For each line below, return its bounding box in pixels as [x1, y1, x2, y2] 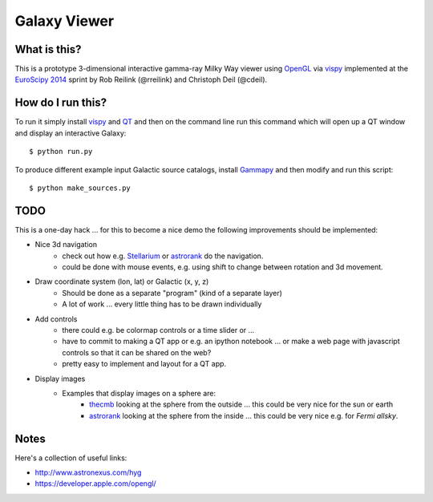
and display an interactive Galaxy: [14, 128, 127, 138]
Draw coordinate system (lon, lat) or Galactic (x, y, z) [34, 277, 209, 286]
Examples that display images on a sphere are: [62, 388, 216, 398]
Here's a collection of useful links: [14, 453, 127, 463]
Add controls [34, 314, 78, 324]
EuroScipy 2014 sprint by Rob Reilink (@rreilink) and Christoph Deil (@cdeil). [14, 75, 268, 84]
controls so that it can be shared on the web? [62, 347, 212, 357]
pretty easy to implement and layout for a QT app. [62, 359, 227, 369]
